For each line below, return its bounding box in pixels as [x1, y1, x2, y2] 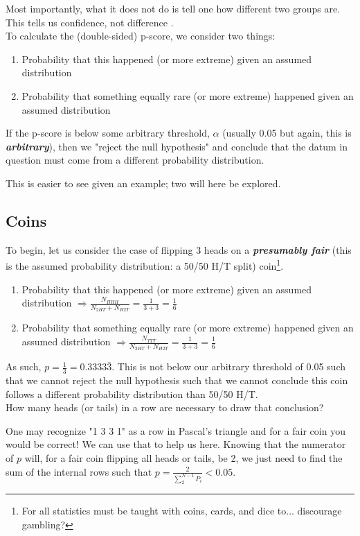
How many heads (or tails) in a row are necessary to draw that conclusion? [6, 400, 324, 415]
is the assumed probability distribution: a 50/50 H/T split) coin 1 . [6, 257, 284, 273]
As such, [6, 359, 42, 374]
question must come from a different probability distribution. [6, 153, 264, 167]
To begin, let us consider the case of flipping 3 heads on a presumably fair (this [6, 242, 352, 257]
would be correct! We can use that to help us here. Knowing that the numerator [6, 437, 346, 451]
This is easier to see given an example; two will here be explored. [6, 175, 281, 190]
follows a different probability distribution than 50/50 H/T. [6, 386, 258, 401]
